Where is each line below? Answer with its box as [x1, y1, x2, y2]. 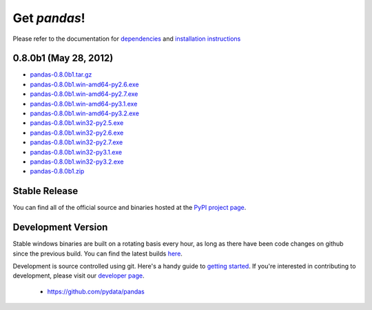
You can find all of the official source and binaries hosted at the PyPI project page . [12, 204, 247, 212]
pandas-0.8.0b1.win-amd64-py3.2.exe [30, 109, 139, 117]
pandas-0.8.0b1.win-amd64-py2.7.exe [30, 90, 138, 98]
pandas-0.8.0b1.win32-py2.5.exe [30, 119, 124, 127]
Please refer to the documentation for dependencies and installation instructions [12, 35, 241, 43]
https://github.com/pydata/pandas [47, 287, 145, 296]
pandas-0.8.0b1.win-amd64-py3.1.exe [30, 99, 138, 108]
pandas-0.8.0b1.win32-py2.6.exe [30, 128, 124, 137]
